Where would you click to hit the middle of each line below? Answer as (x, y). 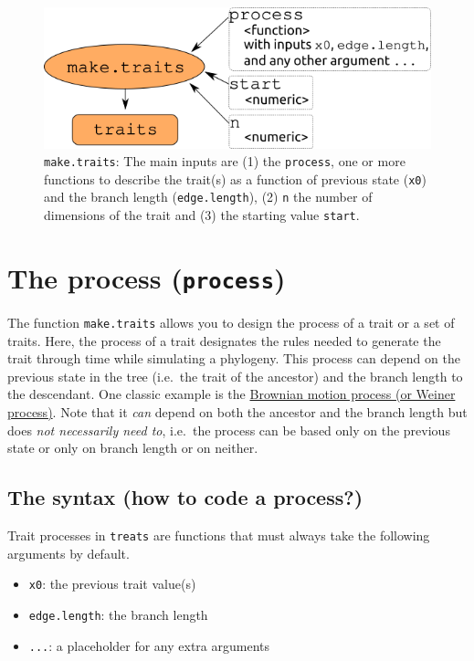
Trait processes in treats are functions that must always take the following (219, 535)
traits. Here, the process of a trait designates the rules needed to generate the (224, 340)
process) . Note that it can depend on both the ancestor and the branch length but (237, 412)
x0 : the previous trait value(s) (112, 584)
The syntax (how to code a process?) (185, 497)
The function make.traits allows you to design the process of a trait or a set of (231, 322)
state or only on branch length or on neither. (133, 448)
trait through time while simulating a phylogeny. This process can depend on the (234, 358)
